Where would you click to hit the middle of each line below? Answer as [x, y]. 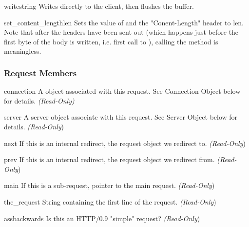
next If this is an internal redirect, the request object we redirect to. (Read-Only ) [125, 143]
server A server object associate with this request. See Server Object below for [121, 117]
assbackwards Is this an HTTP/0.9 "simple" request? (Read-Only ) [102, 218]
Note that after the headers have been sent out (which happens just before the [121, 32]
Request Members [40, 72]
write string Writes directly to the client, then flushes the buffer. [99, 6]
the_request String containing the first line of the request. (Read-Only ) [110, 201]
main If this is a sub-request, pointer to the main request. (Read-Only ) [109, 185]
